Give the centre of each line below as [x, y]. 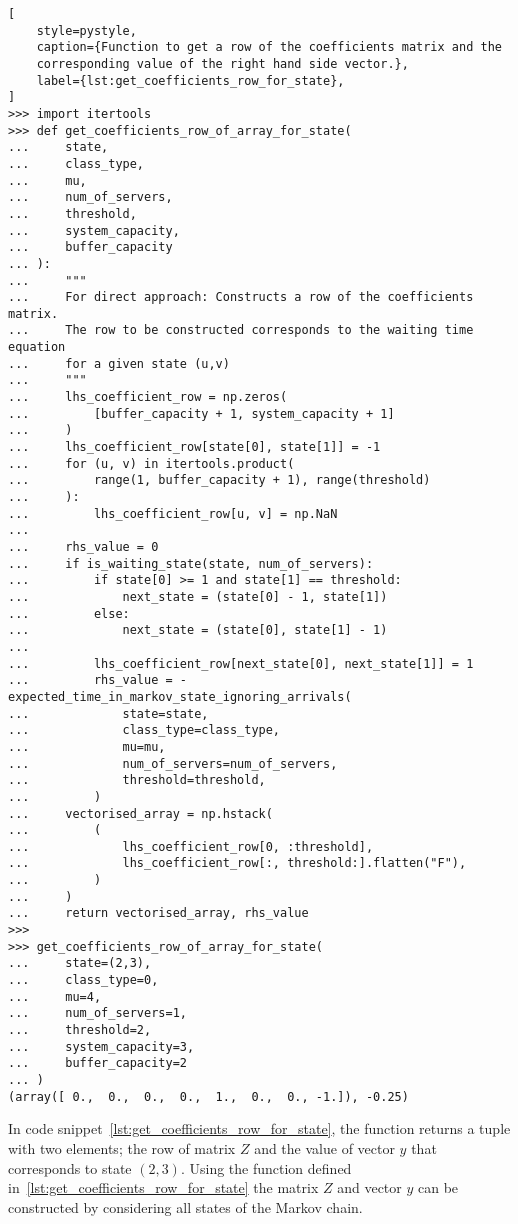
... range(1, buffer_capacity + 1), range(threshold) [219, 480]
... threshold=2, [80, 1030]
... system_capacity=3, [101, 1046]
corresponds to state [70, 1167]
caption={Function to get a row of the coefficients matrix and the [269, 47]
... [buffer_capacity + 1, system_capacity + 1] [201, 413]
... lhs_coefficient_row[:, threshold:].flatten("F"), [237, 863]
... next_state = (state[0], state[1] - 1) [198, 630]
